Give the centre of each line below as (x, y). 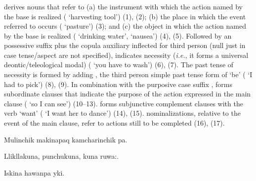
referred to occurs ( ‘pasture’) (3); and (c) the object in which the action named (125, 26)
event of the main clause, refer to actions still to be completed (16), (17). (114, 123)
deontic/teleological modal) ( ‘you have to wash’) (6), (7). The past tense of (119, 65)
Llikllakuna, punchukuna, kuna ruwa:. (62, 156)
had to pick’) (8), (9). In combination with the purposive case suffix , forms (118, 84)
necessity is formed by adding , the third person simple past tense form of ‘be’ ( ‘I (128, 74)
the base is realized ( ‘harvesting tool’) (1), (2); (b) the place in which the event (125, 16)
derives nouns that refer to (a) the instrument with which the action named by (123, 6)
